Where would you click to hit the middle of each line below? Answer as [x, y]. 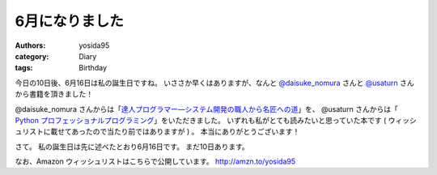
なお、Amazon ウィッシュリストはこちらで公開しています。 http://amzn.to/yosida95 [155, 161]
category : [32, 56]
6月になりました [70, 21]
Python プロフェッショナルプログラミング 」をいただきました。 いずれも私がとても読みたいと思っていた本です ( [201, 120]
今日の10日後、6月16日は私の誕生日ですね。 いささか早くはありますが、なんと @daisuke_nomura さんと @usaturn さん [214, 83]
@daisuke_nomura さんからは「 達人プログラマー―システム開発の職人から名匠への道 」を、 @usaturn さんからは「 [206, 109]
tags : [24, 68]
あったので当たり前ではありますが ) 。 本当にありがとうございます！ [186, 132]
